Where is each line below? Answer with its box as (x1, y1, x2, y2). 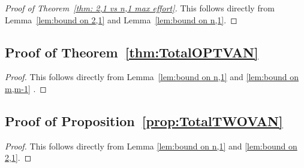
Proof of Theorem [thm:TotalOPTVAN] (5, 42, 258, 61)
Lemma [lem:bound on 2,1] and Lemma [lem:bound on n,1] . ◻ (5, 13, 237, 26)
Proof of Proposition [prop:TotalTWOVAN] (5, 111, 283, 130)
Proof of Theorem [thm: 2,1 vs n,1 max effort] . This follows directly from (5, 2, 275, 14)
